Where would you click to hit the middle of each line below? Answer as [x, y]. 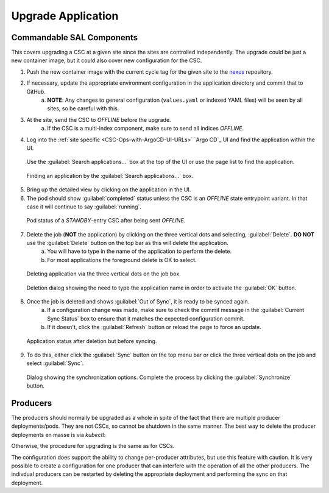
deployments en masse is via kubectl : [58, 434]
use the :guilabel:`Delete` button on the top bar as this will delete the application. [127, 243]
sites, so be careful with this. [83, 108]
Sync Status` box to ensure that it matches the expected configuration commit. [146, 318]
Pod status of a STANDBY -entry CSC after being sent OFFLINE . [106, 221]
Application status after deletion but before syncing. [92, 341]
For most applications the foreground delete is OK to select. [122, 260]
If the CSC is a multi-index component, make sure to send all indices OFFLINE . [145, 129]
